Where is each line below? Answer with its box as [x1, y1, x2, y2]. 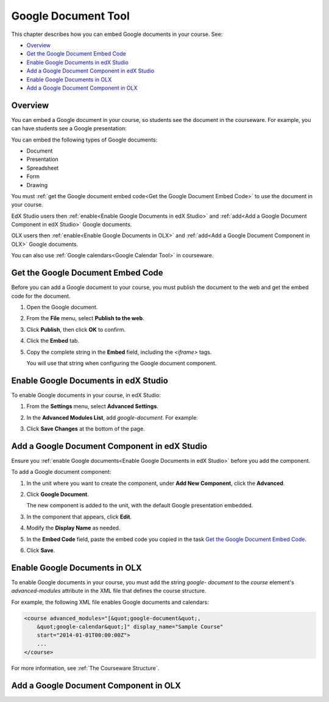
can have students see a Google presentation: [11, 125, 127, 132]
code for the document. [11, 292, 71, 299]
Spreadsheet [26, 164, 59, 171]
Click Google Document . [26, 491, 90, 498]
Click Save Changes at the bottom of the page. [26, 424, 146, 432]
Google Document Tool [11, 9, 130, 23]
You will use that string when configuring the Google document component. [26, 359, 217, 367]
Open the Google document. [26, 303, 98, 310]
